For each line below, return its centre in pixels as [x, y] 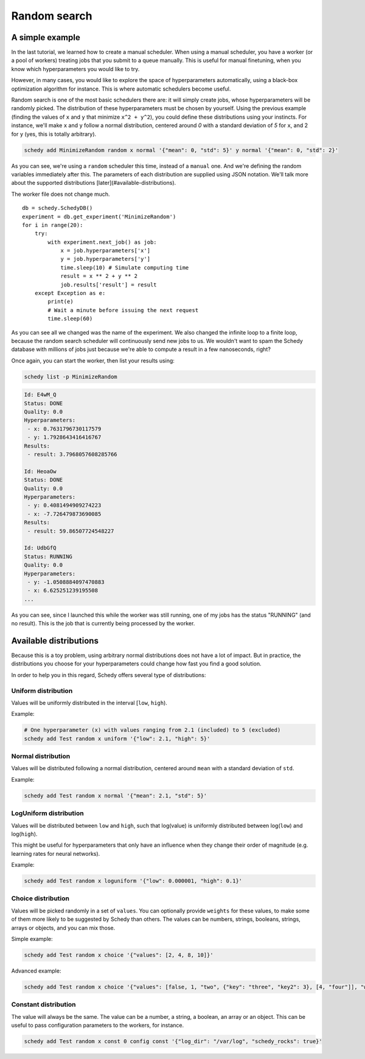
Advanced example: [36, 971]
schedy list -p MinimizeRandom [71, 377]
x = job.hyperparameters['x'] [106, 251]
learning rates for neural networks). [56, 853]
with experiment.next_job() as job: [103, 242]
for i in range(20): [53, 225]
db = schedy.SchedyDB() [57, 208]
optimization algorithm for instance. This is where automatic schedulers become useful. [121, 89]
